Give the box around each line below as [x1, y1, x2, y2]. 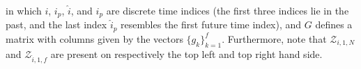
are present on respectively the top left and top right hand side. [50, 46, 323, 61]
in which [6, 3, 42, 17]
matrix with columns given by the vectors [6, 31, 183, 46]
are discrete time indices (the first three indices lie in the [106, 3, 349, 17]
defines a [315, 17, 353, 32]
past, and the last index [6, 17, 107, 32]
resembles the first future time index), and [121, 17, 302, 32]
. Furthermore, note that [222, 31, 327, 46]
